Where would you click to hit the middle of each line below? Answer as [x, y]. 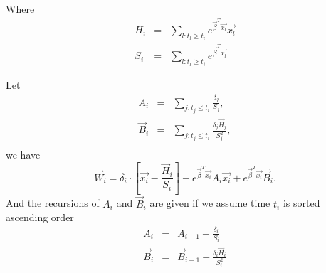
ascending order [40, 217]
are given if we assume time [210, 203]
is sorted [301, 203]
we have [23, 155]
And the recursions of [53, 203]
